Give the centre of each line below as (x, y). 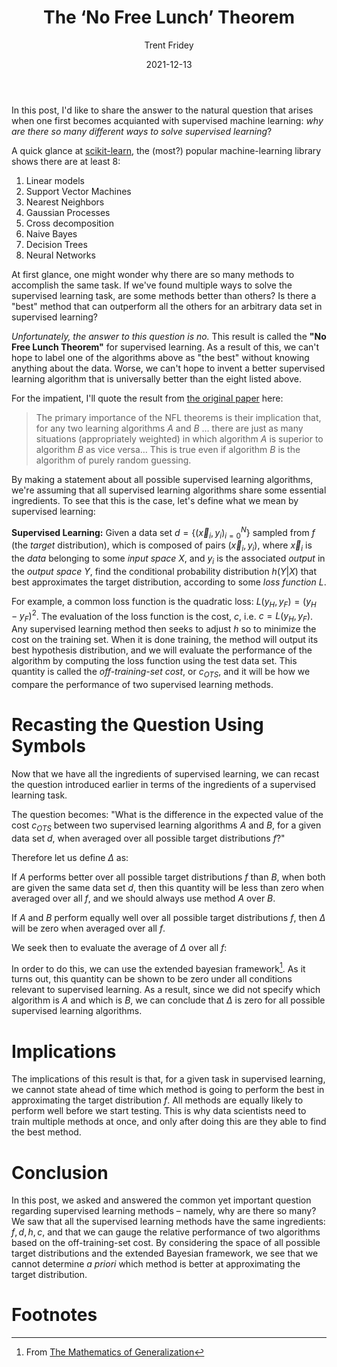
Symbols (48, 746)
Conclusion (60, 1172)
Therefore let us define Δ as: (70, 857)
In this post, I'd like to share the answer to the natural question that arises (162, 110)
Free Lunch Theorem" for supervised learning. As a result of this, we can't (165, 347)
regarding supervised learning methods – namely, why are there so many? (164, 1211)
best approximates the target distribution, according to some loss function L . (169, 582)
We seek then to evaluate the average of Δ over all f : (119, 947)
